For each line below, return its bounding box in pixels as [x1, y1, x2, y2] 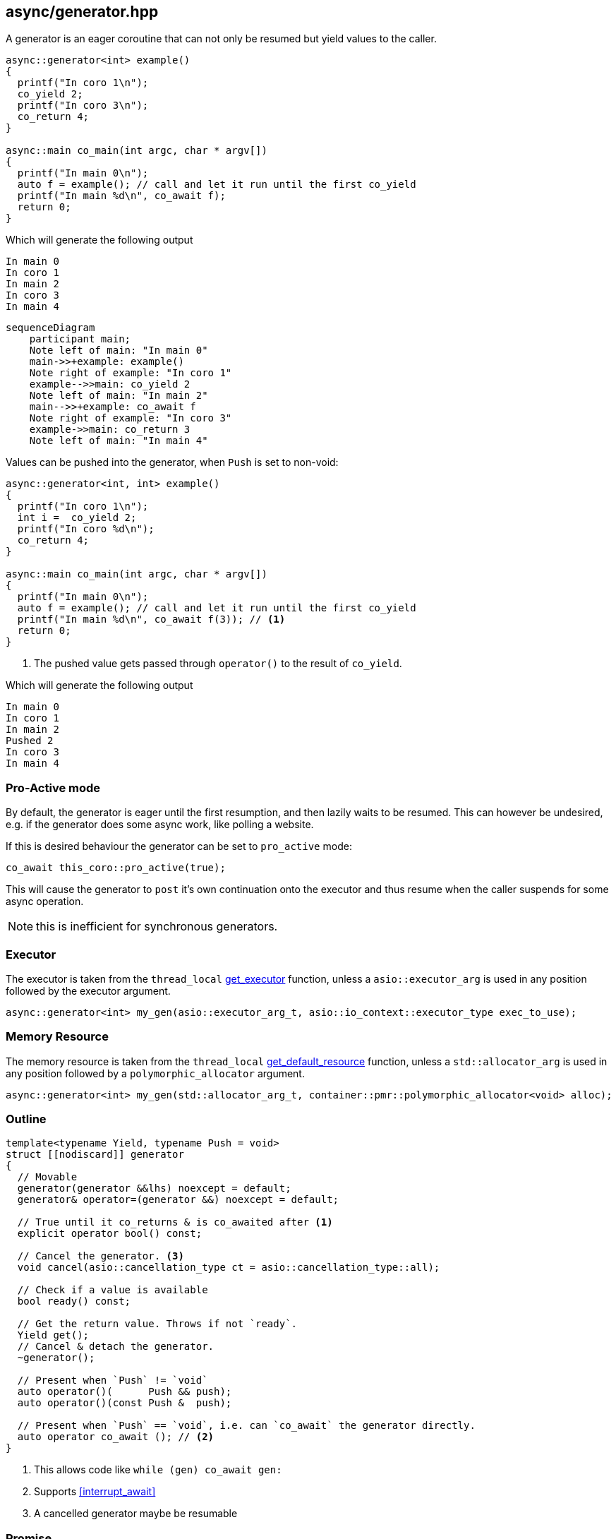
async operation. [6, 895, 84, 908]
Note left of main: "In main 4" [29, 435, 208, 447]
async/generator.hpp [6, 3, 159, 20]
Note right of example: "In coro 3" [29, 412, 232, 424]
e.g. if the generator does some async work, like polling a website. [6, 818, 314, 831]
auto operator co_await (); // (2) [17, 1431, 215, 1443]
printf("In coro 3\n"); [17, 100, 149, 112]
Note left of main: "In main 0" [29, 345, 208, 357]
